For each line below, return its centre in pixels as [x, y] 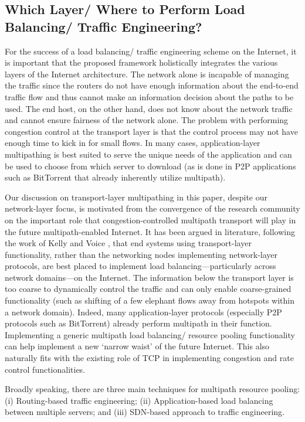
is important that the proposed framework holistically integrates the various [141, 62]
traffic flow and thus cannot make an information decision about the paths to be [149, 96]
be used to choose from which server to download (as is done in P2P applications [150, 166]
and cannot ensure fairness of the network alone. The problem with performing [147, 120]
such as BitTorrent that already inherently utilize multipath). [115, 177]
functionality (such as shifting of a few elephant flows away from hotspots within [150, 300]
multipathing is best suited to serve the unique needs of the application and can [148, 154]
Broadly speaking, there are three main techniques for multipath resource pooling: [152, 389]
